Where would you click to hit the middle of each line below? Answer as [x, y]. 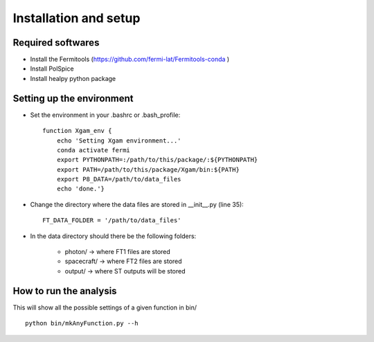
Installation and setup [77, 18]
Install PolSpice [52, 69]
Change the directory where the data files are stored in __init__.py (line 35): [137, 204]
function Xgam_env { [77, 131]
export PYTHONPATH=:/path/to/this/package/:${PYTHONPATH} [157, 160]
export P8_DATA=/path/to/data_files [119, 179]
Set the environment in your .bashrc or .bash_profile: [105, 115]
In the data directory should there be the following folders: [113, 236]
